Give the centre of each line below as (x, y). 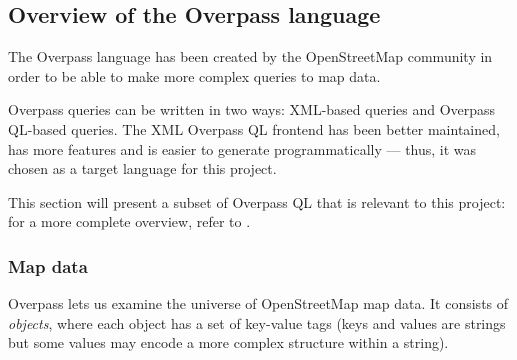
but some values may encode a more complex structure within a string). (228, 342)
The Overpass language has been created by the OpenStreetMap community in (250, 56)
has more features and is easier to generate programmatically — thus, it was (242, 148)
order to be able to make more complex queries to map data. (194, 75)
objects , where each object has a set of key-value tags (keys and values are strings (257, 322)
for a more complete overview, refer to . (129, 221)
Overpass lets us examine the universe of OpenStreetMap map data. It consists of (258, 303)
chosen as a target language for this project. (142, 168)
